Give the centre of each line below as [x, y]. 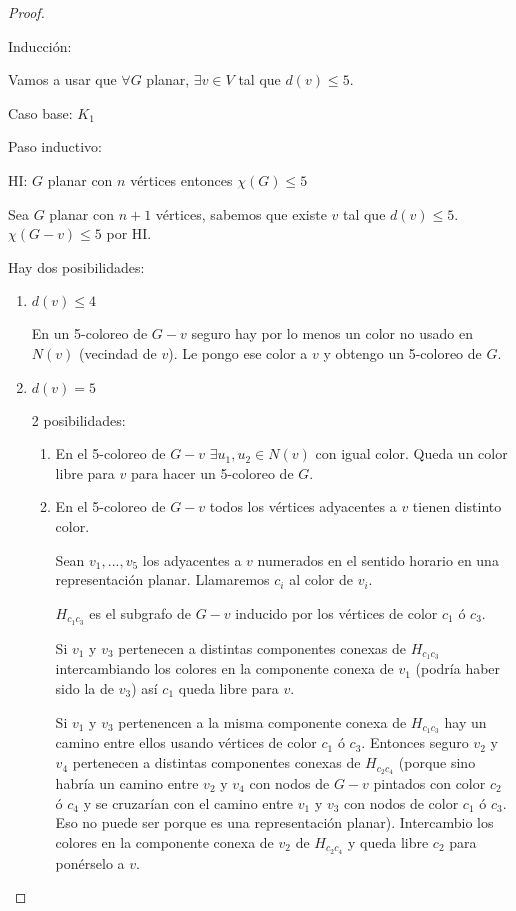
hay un [465, 721]
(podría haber [458, 668]
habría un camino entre [127, 782]
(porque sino [437, 762]
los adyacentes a [192, 559]
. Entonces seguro [415, 742]
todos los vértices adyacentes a [303, 506]
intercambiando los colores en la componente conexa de [224, 668]
